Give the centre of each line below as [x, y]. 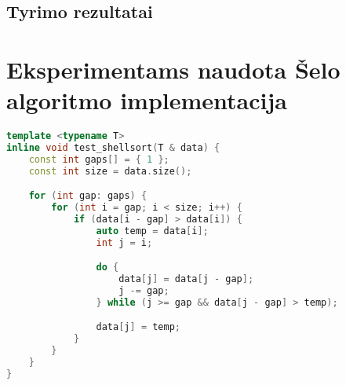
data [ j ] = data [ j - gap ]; [186, 279]
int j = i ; [124, 242]
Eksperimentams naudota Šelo [173, 69]
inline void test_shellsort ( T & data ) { [113, 147]
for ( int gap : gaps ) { [88, 196]
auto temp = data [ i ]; [152, 231]
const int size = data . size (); [110, 171]
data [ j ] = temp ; [138, 327]
